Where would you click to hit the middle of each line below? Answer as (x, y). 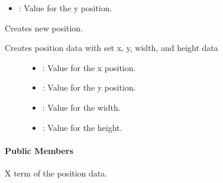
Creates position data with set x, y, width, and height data (112, 48)
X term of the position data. (56, 173)
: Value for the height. (82, 127)
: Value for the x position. (89, 67)
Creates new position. (44, 28)
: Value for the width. (81, 107)
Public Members (39, 150)
